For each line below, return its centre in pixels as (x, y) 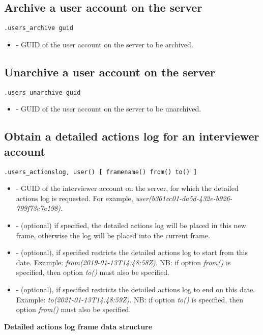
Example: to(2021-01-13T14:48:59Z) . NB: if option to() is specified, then (130, 299)
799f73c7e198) (38, 208)
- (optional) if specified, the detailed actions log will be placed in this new (131, 225)
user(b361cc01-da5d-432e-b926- (184, 198)
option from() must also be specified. (74, 309)
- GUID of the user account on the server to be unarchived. (109, 109)
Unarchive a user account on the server (110, 72)
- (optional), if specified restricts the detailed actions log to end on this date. (136, 289)
